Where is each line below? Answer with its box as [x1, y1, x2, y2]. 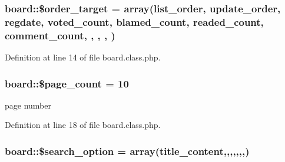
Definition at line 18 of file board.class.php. [5, 119, 161, 131]
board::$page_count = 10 [5, 76, 129, 90]
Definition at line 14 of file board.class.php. [5, 51, 161, 63]
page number [5, 99, 51, 111]
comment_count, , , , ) [5, 28, 115, 42]
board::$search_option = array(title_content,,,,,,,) [5, 143, 250, 158]
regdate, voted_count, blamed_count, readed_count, [5, 14, 264, 29]
